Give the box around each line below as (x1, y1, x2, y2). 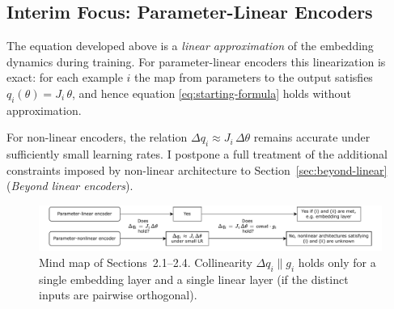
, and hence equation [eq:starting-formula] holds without (71, 84, 351, 101)
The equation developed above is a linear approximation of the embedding (6, 37, 374, 54)
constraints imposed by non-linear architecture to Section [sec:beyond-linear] (6, 161, 388, 178)
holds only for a (298, 253, 376, 270)
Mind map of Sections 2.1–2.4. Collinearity (39, 253, 252, 270)
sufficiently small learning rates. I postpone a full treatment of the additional (6, 146, 388, 163)
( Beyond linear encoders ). (6, 177, 133, 194)
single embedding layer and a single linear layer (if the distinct (39, 270, 349, 287)
